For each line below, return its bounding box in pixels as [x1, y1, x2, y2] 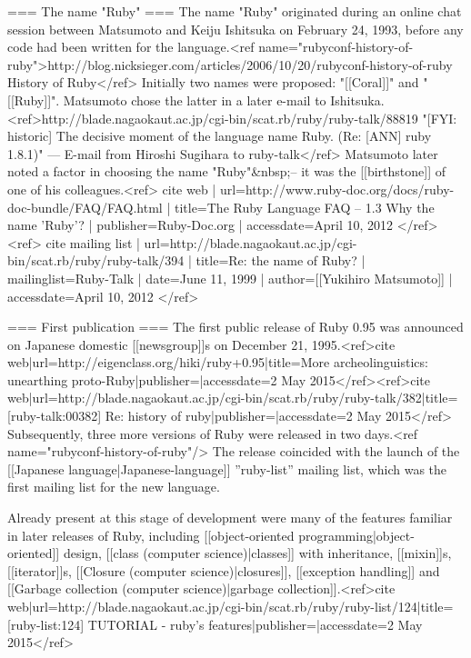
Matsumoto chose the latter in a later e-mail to [63, 90, 326, 109]
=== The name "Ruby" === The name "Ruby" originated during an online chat [7, 2, 462, 20]
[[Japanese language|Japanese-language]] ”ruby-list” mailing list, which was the [7, 459, 447, 478]
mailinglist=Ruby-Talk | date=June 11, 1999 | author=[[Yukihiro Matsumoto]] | [7, 268, 453, 287]
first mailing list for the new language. [7, 477, 220, 496]
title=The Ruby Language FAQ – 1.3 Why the [174, 197, 435, 216]
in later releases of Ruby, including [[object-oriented [7, 525, 295, 544]
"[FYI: [422, 108, 457, 127]
